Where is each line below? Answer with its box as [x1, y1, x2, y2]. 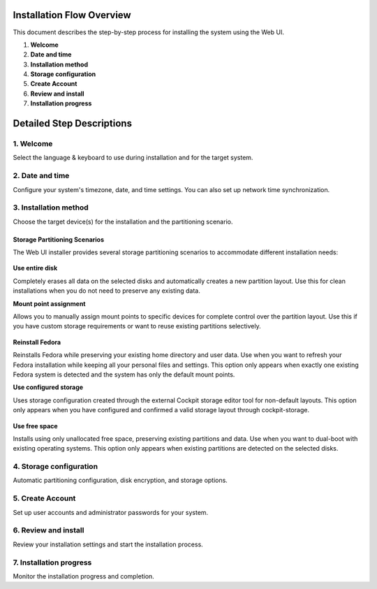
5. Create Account [13, 493, 76, 503]
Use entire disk [13, 264, 58, 272]
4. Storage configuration [13, 462, 98, 472]
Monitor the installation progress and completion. [13, 572, 155, 580]
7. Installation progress [13, 558, 92, 567]
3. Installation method [13, 203, 89, 212]
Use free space [13, 421, 59, 430]
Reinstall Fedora [13, 337, 61, 346]
